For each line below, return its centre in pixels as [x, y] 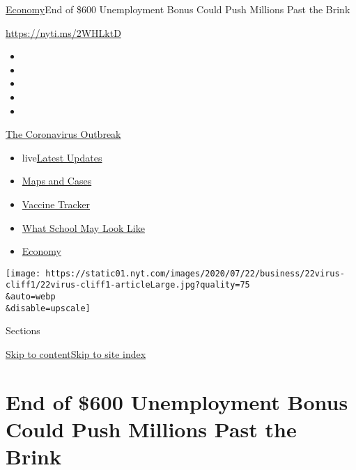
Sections [23, 330]
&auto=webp [31, 297]
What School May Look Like [83, 227]
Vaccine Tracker [56, 204]
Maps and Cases [57, 181]
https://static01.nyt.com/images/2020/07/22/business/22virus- [195, 273]
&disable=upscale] [48, 308]
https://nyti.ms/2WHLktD [63, 32]
